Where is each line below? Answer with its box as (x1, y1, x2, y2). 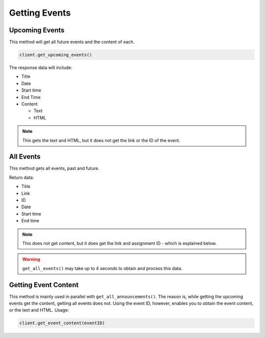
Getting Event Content (9, 281, 79, 289)
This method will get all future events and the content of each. (9, 39, 135, 45)
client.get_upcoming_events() (19, 52, 92, 58)
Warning (22, 256, 40, 262)
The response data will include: (9, 65, 73, 71)
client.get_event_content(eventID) (19, 320, 105, 326)
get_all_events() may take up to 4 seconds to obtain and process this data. (22, 265, 183, 271)
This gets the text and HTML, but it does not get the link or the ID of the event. (22, 137, 181, 143)
